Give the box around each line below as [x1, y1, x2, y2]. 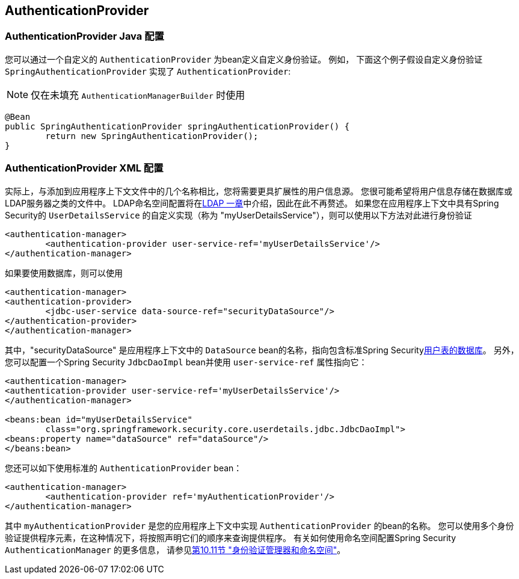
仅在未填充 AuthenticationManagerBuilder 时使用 [31, 88, 245, 101]
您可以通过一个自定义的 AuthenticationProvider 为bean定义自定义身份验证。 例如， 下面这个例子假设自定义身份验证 [5, 54, 483, 64]
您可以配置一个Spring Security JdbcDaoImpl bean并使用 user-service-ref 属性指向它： [5, 356, 367, 367]
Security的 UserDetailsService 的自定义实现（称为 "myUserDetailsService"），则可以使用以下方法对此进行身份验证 [5, 209, 472, 220]
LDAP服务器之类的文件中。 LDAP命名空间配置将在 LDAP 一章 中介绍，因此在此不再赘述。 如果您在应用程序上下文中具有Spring [5, 197, 499, 208]
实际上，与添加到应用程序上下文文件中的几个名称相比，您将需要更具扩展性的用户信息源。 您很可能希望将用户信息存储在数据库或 [5, 185, 512, 196]
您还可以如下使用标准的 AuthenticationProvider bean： [5, 462, 242, 473]
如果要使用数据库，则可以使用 [5, 267, 123, 278]
